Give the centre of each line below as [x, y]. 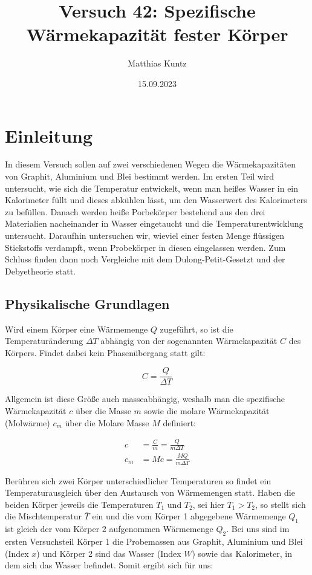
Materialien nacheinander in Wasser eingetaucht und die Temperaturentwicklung [154, 223]
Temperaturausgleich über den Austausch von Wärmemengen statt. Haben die [150, 492]
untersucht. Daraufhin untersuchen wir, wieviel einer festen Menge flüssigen [145, 235]
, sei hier [208, 504]
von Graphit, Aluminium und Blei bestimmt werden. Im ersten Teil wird [140, 176]
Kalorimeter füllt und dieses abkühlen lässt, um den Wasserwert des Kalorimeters [156, 200]
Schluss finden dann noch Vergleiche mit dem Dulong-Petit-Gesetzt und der [145, 259]
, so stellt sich [281, 504]
